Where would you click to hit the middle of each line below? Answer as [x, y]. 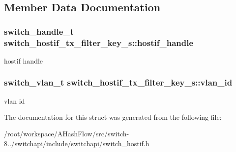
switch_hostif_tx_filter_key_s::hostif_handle [99, 42]
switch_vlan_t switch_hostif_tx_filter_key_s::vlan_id [118, 82]
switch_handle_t [39, 31]
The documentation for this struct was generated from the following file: [113, 117]
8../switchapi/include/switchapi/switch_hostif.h [77, 143]
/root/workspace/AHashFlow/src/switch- [67, 133]
